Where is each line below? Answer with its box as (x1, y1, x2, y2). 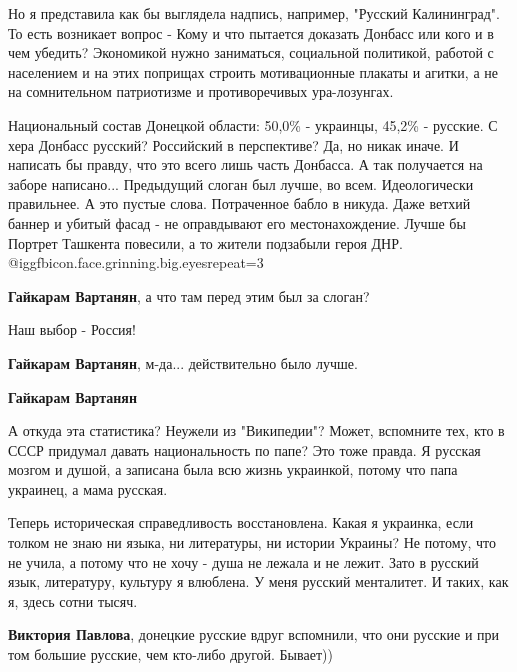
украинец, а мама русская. (8, 478, 168, 499)
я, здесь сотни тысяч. (8, 590, 138, 611)
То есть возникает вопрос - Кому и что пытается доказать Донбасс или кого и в (8, 22, 494, 43)
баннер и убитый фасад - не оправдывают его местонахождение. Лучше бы (8, 212, 466, 233)
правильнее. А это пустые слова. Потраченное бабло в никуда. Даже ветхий (8, 193, 471, 214)
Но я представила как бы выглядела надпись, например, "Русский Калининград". (8, 3, 500, 23)
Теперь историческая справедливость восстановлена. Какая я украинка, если (8, 512, 474, 533)
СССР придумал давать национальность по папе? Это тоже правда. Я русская (8, 439, 481, 460)
